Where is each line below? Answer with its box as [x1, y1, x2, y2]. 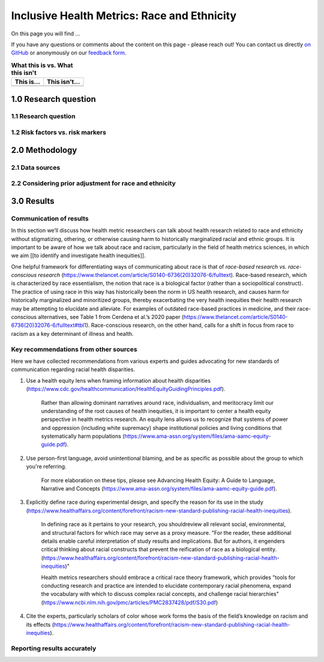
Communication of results [11, 214, 89, 222]
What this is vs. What [11, 61, 73, 69]
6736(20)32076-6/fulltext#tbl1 [11, 321, 86, 329]
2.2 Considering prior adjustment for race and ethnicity [11, 179, 176, 188]
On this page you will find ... [11, 30, 80, 37]
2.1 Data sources [11, 163, 61, 171]
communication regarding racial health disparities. [11, 366, 135, 373]
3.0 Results [11, 195, 55, 206]
